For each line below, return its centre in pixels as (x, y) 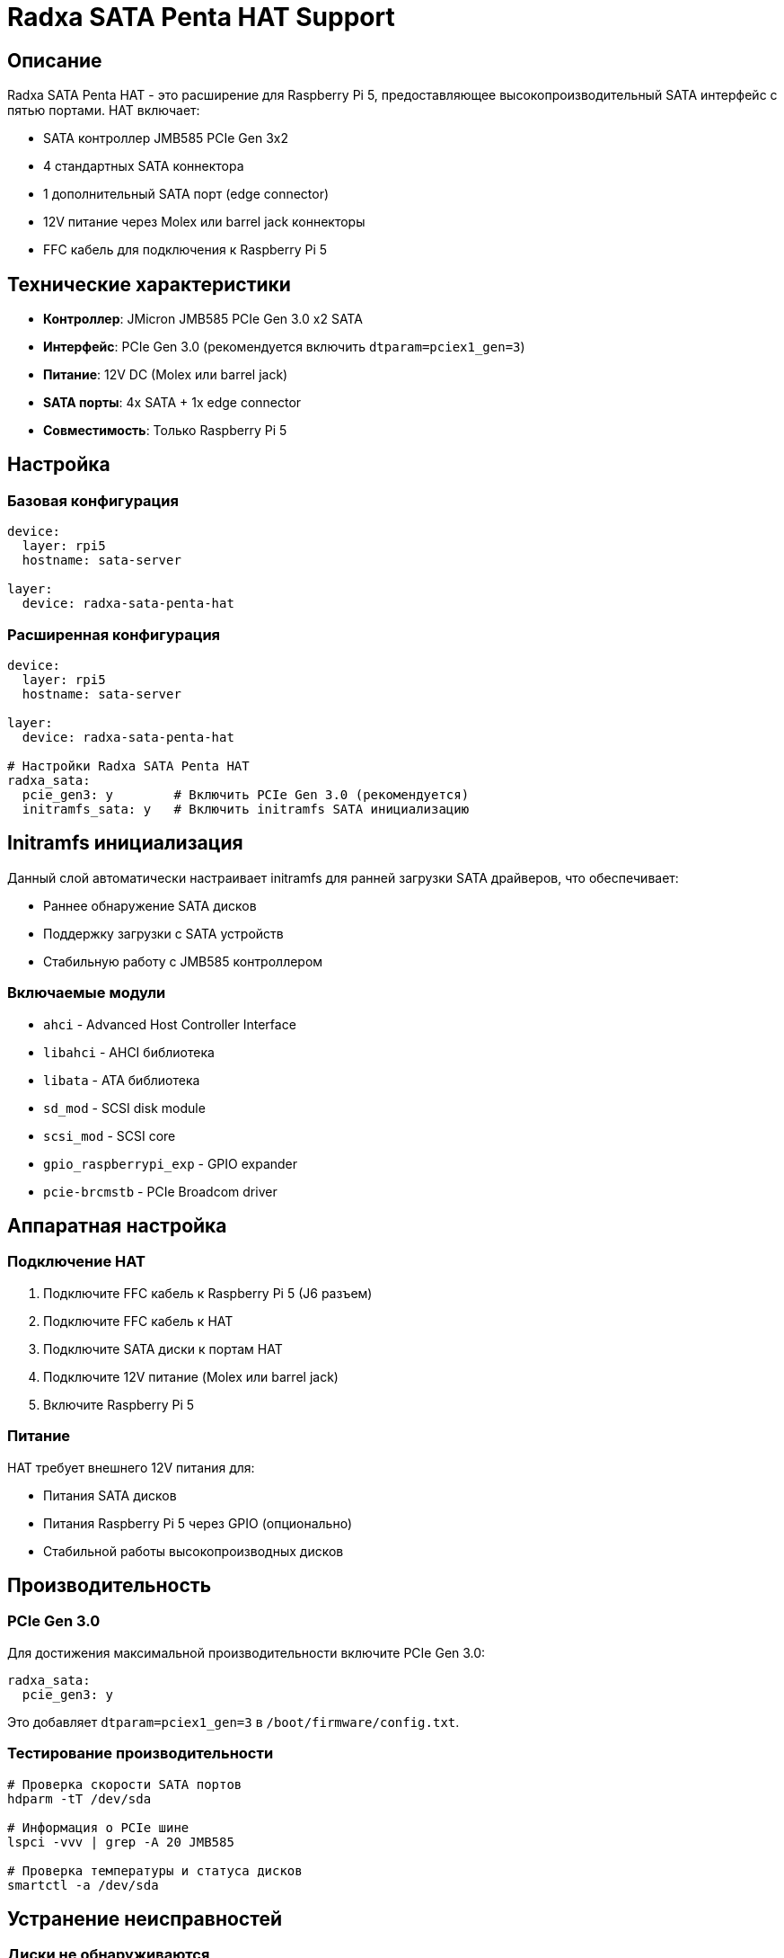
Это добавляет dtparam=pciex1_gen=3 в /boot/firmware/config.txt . (233, 1722)
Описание (55, 60)
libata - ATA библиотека (122, 1080)
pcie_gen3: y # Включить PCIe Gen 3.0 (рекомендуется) (246, 794)
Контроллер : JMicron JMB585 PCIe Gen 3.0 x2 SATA (203, 319)
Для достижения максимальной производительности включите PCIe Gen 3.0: (247, 1652)
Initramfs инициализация (125, 843)
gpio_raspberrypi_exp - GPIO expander (171, 1163)
